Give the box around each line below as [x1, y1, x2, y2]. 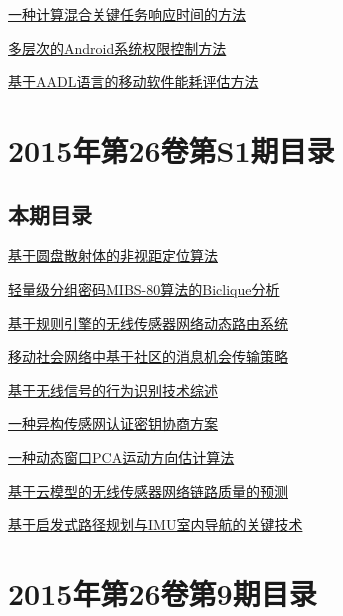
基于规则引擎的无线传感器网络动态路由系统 [8, 312, 288, 333]
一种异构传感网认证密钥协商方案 [8, 413, 218, 434]
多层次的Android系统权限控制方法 [8, 37, 227, 58]
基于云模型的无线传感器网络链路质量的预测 [8, 480, 288, 501]
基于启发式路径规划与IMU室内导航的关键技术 [8, 514, 303, 535]
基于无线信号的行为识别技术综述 [8, 379, 218, 400]
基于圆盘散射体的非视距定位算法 [8, 245, 218, 266]
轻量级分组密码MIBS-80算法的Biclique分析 [8, 278, 280, 299]
